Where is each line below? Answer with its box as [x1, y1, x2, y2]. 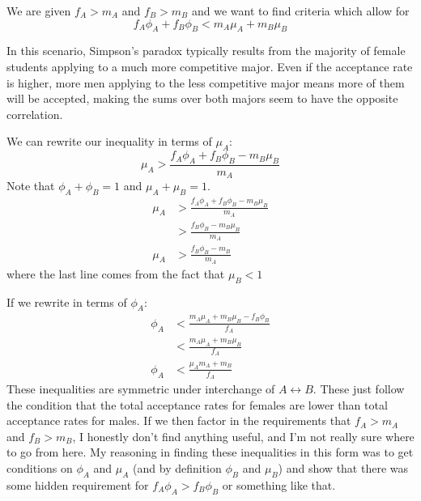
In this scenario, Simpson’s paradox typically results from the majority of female [6, 42, 406, 59]
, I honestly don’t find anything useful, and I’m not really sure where [72, 427, 415, 444]
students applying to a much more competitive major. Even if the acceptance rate [6, 57, 413, 74]
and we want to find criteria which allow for [191, 2, 410, 19]
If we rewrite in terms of [6, 293, 127, 310]
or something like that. [222, 476, 336, 493]
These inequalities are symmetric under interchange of [6, 380, 275, 397]
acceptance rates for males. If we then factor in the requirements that [6, 412, 351, 429]
